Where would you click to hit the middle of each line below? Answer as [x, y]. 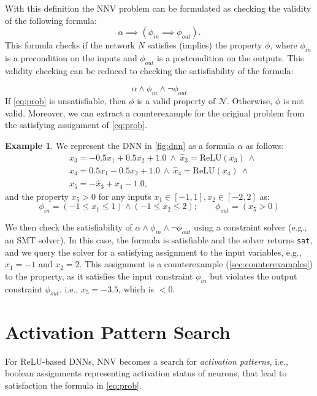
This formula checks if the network [70, 45]
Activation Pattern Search [118, 331]
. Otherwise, [250, 101]
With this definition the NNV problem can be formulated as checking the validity [158, 8]
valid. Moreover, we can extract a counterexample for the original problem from [155, 112]
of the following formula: [51, 20]
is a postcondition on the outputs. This [231, 57]
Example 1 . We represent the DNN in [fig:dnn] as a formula [120, 145]
